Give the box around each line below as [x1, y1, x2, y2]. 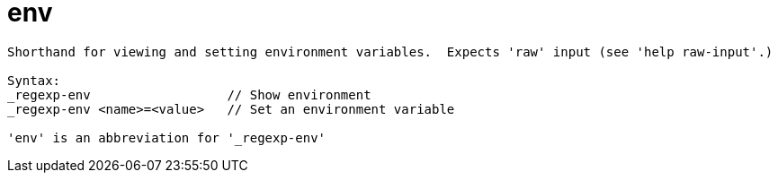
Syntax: [7, 73, 61, 88]
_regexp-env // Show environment [7, 87, 371, 102]
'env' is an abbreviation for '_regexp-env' [7, 130, 326, 145]
